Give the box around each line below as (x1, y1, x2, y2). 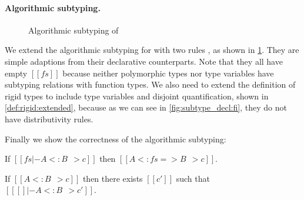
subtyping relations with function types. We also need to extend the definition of (5, 78, 296, 91)
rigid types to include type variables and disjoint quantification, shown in (5, 89, 269, 102)
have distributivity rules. (5, 112, 93, 125)
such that (176, 172, 210, 184)
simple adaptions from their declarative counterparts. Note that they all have (5, 55, 283, 67)
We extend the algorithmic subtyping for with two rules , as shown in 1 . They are (5, 44, 299, 56)
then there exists (82, 172, 143, 184)
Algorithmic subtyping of (28, 24, 119, 36)
